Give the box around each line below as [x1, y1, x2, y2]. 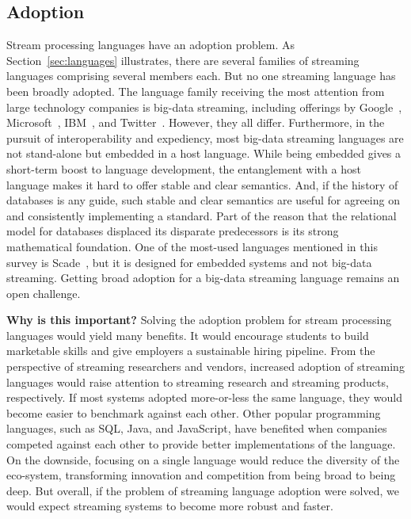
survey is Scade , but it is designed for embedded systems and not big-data [6, 254, 372, 270]
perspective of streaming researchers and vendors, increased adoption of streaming [6, 358, 405, 375]
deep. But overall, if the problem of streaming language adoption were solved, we [6, 482, 399, 498]
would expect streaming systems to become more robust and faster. [6, 498, 333, 514]
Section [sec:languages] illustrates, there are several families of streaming [6, 52, 360, 68]
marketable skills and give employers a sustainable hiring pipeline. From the [6, 342, 375, 359]
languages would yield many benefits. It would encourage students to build [6, 326, 369, 343]
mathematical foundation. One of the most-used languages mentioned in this [6, 238, 378, 254]
